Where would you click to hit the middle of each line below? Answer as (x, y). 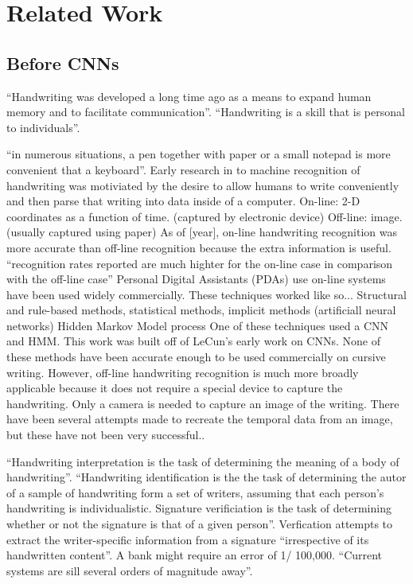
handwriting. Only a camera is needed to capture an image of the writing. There (203, 403)
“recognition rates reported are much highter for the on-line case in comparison (200, 263)
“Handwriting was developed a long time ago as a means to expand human (189, 96)
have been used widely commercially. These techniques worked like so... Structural (206, 294)
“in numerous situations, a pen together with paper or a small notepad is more (199, 154)
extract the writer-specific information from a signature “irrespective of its (188, 539)
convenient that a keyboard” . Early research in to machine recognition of (183, 169)
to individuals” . (43, 127)
